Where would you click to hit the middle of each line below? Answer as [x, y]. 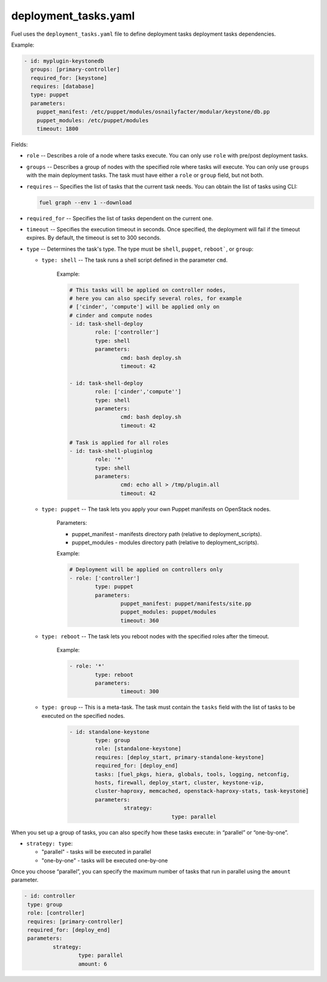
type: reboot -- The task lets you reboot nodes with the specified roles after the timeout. [155, 636]
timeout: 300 [140, 692]
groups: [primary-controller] [75, 69]
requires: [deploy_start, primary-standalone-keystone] [180, 757]
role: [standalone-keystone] [138, 749]
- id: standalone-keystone [109, 732]
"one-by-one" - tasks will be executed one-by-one [105, 860]
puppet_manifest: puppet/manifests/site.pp [186, 603]
